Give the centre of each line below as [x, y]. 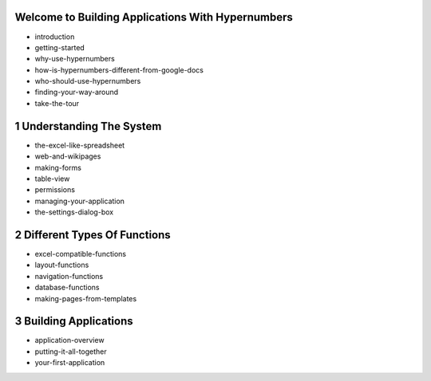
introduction [55, 37]
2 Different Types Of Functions [93, 235]
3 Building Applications [74, 322]
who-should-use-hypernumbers [88, 81]
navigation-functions [69, 276]
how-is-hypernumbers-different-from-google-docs [119, 70]
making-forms [58, 167]
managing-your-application [80, 201]
